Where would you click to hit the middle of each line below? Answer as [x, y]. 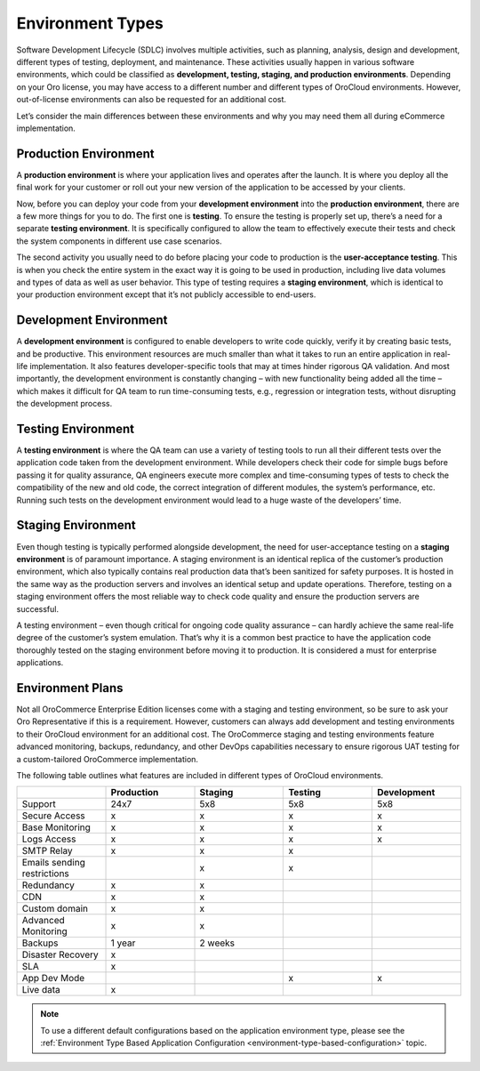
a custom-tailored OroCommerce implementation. [108, 759]
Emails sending [54, 863]
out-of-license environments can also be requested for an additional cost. [152, 100]
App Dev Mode [53, 978]
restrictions [46, 874]
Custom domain [55, 909]
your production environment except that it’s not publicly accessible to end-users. [166, 294]
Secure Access [54, 816]
